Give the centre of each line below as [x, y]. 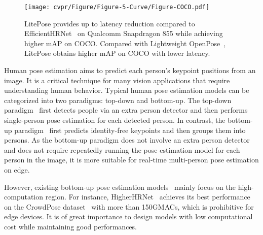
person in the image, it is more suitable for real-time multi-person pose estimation [131, 160]
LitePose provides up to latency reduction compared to [110, 23]
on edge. [17, 169]
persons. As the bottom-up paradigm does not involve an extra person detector [127, 140]
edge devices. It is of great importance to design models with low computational [128, 216]
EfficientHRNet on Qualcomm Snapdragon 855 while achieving [124, 33]
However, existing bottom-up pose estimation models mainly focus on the [120, 187]
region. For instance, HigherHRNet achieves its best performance [148, 197]
